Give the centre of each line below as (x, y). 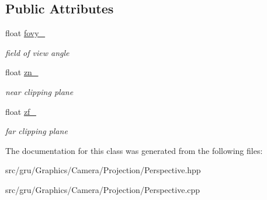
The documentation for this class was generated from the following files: (134, 150)
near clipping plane (39, 91)
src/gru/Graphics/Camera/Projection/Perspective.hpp (103, 170)
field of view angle (37, 52)
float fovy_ (25, 33)
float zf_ (21, 111)
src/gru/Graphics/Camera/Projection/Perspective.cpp (103, 189)
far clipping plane (37, 131)
